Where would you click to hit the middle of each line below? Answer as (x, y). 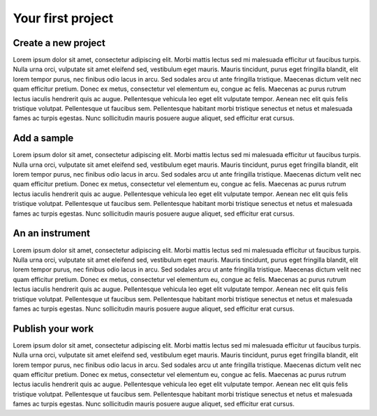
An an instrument (52, 233)
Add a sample (43, 139)
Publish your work (53, 328)
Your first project (63, 18)
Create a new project (59, 43)
